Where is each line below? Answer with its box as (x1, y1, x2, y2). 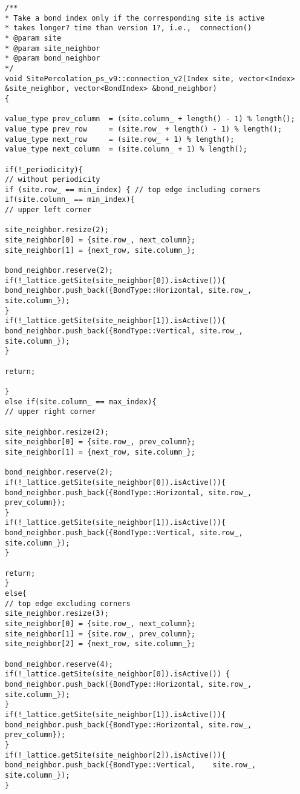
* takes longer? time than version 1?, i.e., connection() (5, 24, 252, 33)
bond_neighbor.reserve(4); (5, 659, 113, 669)
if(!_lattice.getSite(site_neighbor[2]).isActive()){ (5, 750, 226, 759)
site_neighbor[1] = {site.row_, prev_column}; (5, 629, 195, 638)
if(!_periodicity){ (5, 165, 83, 174)
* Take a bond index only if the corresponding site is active (5, 13, 265, 22)
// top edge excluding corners (5, 599, 131, 608)
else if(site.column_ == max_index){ (5, 397, 157, 406)
